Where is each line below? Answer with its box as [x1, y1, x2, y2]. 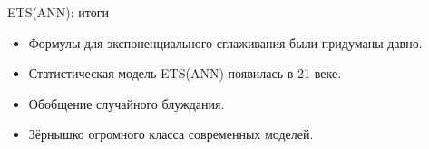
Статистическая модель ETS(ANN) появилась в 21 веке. [28, 64, 342, 83]
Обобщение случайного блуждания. [28, 94, 225, 113]
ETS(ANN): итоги [7, 3, 110, 21]
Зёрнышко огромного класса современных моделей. [28, 124, 314, 144]
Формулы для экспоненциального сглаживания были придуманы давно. [28, 33, 423, 52]
